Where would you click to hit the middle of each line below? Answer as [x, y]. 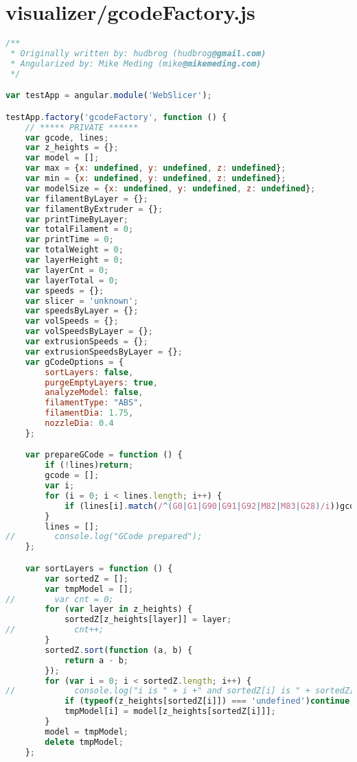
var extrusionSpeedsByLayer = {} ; [104, 352]
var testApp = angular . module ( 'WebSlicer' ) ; [109, 96]
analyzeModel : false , [94, 393]
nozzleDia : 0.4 [79, 424]
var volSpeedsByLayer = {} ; [89, 332]
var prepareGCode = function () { [104, 455]
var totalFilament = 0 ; [79, 229]
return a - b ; [96, 660]
